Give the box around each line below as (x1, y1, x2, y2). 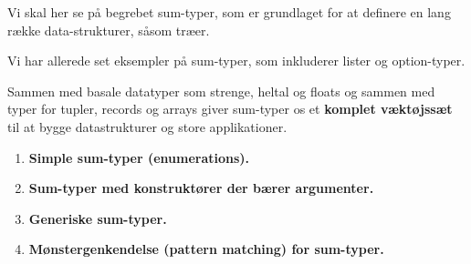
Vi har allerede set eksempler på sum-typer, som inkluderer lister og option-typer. (7, 51, 466, 70)
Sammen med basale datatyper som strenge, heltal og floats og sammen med (7, 81, 435, 100)
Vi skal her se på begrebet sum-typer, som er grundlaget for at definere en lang (7, 3, 451, 21)
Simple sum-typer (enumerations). (28, 147, 250, 167)
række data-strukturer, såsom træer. (7, 20, 210, 39)
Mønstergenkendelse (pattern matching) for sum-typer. (28, 239, 384, 259)
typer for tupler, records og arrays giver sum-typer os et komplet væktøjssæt (7, 99, 453, 118)
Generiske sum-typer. (28, 208, 167, 228)
